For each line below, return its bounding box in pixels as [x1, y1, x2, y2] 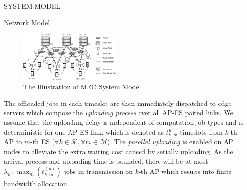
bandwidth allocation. [4, 178, 69, 189]
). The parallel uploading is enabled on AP [107, 137, 233, 147]
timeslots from [180, 126, 223, 137]
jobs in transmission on [64, 166, 133, 176]
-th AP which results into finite [139, 166, 232, 176]
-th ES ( [30, 137, 55, 147]
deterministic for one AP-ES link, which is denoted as [4, 126, 164, 137]
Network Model [4, 17, 50, 27]
